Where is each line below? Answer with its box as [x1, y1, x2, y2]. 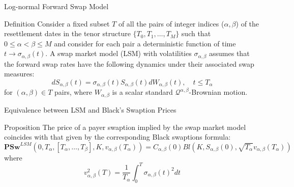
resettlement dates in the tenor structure [4, 28, 131, 39]
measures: [4, 68, 35, 79]
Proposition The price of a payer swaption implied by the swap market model [4, 121, 246, 132]
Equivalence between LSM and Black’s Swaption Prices [4, 104, 177, 115]
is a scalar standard [112, 87, 173, 97]
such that [181, 28, 211, 39]
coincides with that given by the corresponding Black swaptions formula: [4, 131, 231, 142]
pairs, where [54, 87, 93, 97]
